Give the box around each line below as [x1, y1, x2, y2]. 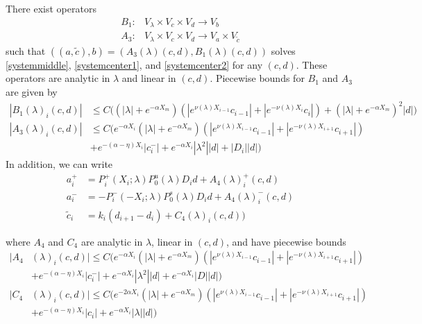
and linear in [121, 71, 176, 85]
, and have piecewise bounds [226, 234, 346, 248]
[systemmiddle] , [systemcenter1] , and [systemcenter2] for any [6, 57, 263, 71]
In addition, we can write [6, 157, 113, 171]
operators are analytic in [6, 71, 110, 85]
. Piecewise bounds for [210, 71, 305, 85]
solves [271, 43, 296, 58]
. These [296, 57, 328, 71]
